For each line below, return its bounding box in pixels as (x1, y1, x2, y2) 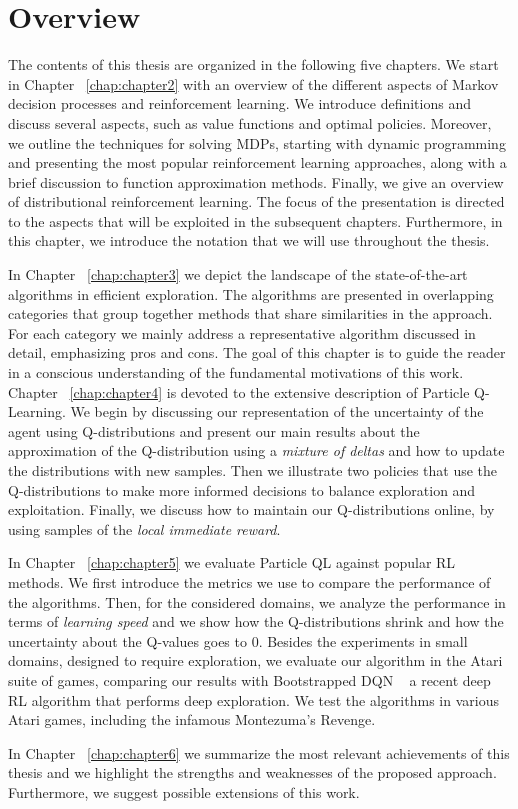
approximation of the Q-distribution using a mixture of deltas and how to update (8, 440, 505, 461)
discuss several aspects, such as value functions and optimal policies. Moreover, (8, 112, 492, 133)
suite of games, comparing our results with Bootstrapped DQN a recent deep (8, 669, 491, 690)
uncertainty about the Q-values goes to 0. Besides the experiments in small (8, 630, 468, 651)
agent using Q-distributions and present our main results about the (8, 420, 420, 441)
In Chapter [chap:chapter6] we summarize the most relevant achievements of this (8, 742, 510, 763)
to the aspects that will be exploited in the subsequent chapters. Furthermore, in (8, 210, 503, 231)
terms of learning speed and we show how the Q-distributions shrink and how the (8, 611, 504, 632)
